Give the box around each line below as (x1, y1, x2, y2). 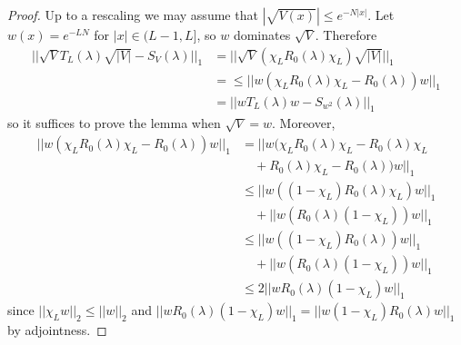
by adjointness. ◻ (7, 320, 107, 340)
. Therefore (315, 25, 377, 44)
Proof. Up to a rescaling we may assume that (7, 5, 258, 24)
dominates (233, 25, 291, 44)
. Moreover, (272, 113, 336, 133)
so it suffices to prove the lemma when (7, 113, 221, 133)
